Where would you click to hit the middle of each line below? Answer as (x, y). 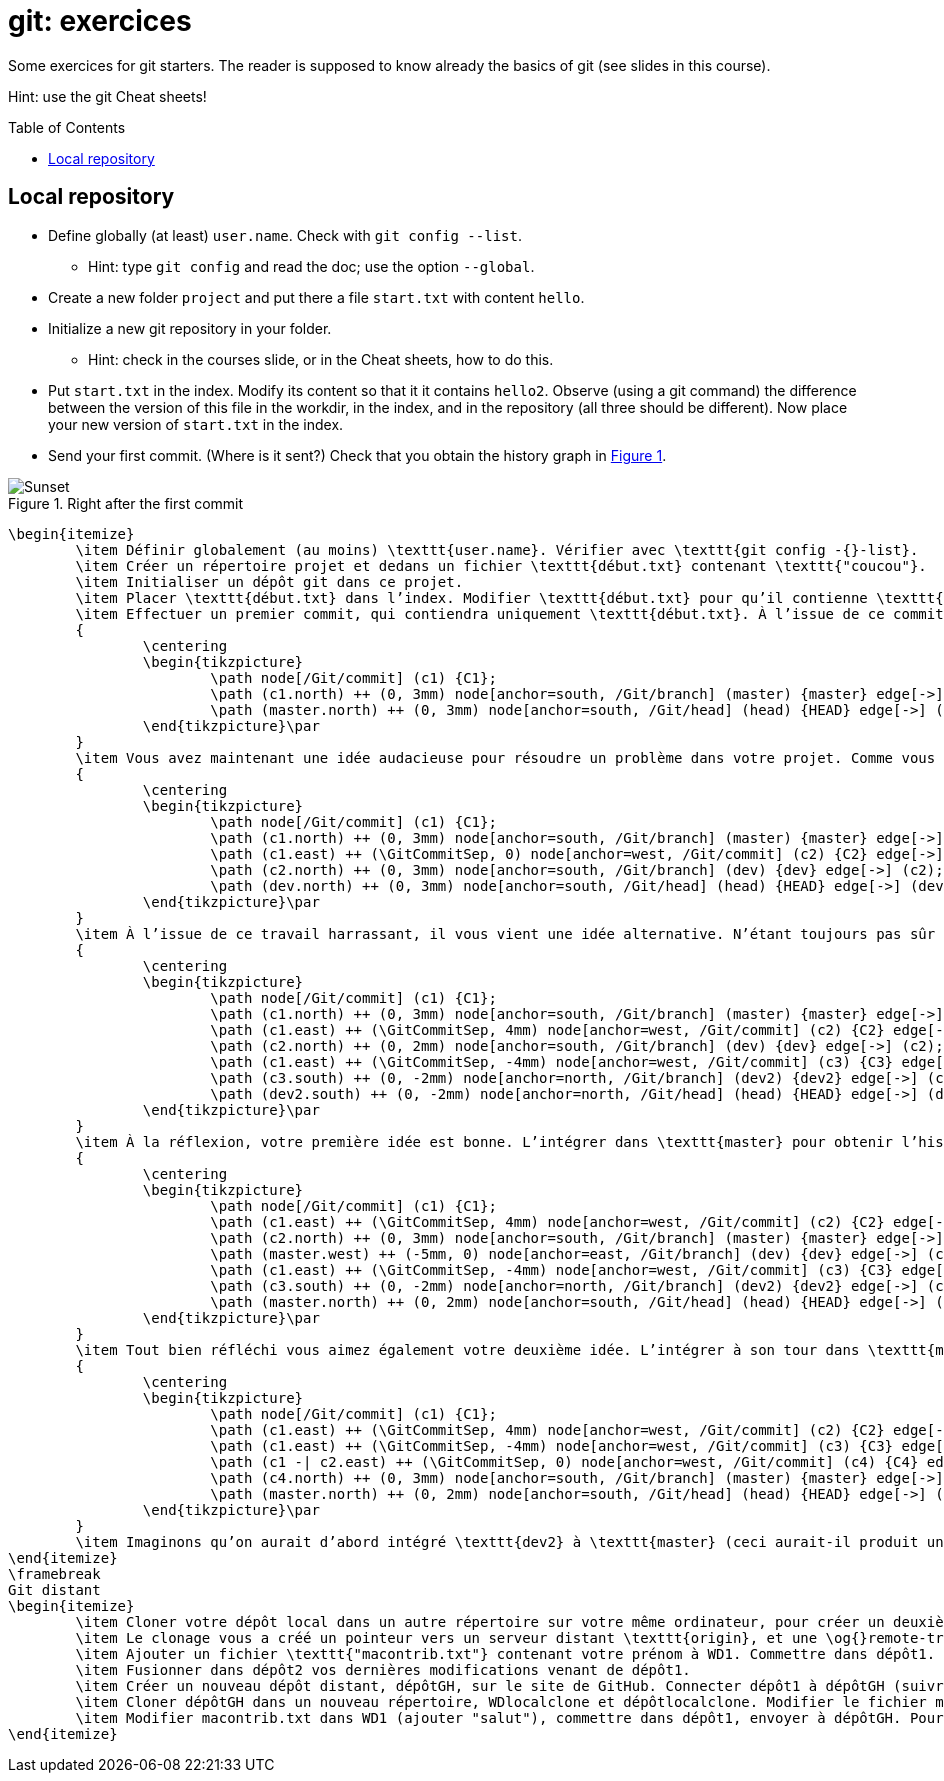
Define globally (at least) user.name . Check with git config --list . (285, 235)
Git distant (54, 1589)
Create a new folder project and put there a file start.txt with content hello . (316, 297)
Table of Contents (67, 127)
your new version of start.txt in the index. (196, 424)
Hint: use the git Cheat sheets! (107, 96)
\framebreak (54, 1573)
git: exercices (100, 21)
